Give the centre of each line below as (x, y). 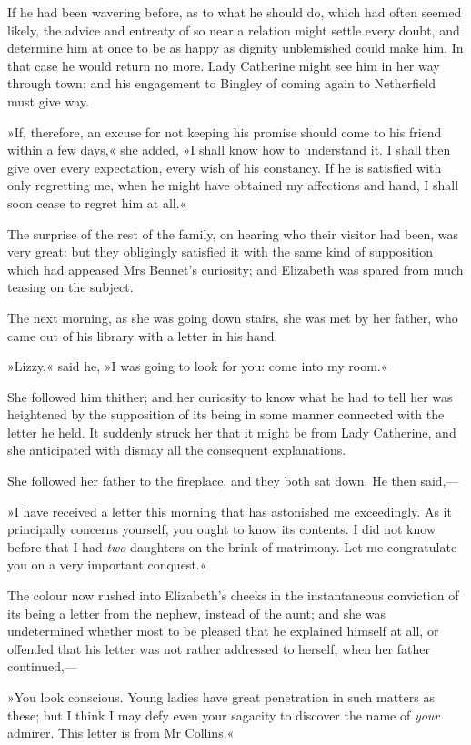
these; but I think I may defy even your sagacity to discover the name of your (224, 715)
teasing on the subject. (70, 287)
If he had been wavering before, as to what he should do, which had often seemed (235, 12)
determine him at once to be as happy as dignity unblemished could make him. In (235, 48)
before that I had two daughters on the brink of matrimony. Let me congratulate (232, 546)
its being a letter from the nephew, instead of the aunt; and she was (197, 613)
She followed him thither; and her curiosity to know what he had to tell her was (230, 396)
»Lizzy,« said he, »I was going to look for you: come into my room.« (198, 366)
